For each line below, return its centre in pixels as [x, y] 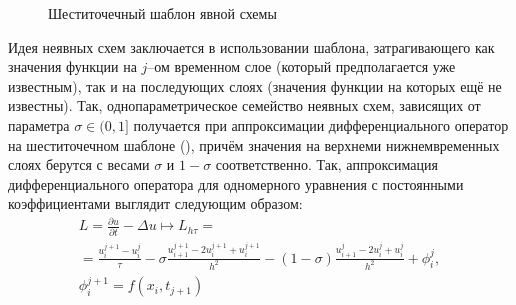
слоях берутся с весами [79, 164]
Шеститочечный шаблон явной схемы [162, 13]
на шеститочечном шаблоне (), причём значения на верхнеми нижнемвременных [254, 144]
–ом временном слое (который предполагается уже [301, 66]
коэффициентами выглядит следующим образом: [155, 203]
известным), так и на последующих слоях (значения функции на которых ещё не [255, 85]
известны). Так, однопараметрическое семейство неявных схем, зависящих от [244, 105]
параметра [39, 124]
